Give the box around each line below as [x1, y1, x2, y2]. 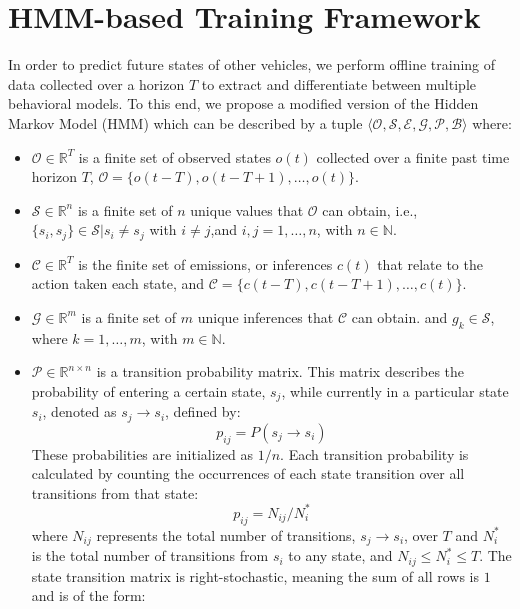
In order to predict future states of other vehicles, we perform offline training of [8, 54, 496, 75]
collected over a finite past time [316, 146, 510, 167]
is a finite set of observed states [78, 146, 271, 167]
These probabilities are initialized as [31, 443, 253, 464]
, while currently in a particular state [281, 380, 509, 401]
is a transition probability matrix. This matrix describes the [96, 361, 465, 382]
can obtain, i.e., [322, 199, 418, 220]
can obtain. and [351, 306, 448, 327]
